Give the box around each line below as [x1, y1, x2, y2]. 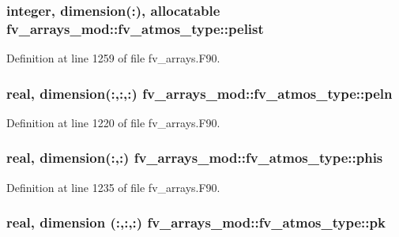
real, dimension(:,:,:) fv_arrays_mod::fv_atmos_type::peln [6, 83, 393, 103]
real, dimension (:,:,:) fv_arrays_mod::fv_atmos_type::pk [6, 213, 386, 232]
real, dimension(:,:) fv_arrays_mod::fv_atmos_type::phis [6, 148, 383, 167]
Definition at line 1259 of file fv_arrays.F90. [6, 50, 220, 66]
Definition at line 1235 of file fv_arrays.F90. [6, 179, 220, 195]
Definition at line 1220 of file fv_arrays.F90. [6, 114, 220, 130]
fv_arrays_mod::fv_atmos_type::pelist [6, 18, 264, 38]
